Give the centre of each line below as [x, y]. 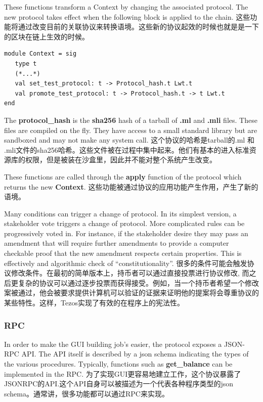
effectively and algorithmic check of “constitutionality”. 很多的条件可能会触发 [126, 263]
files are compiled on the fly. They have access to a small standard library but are [131, 130]
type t [26, 63]
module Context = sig [40, 54]
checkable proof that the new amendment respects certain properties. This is [123, 253]
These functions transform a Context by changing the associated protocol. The [126, 7]
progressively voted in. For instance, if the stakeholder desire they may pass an [126, 233]
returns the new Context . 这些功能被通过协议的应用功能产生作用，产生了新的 [131, 186]
